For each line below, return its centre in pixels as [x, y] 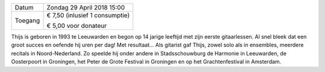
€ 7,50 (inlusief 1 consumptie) [88, 15]
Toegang [27, 21]
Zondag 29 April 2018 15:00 [86, 7]
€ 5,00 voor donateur [77, 26]
